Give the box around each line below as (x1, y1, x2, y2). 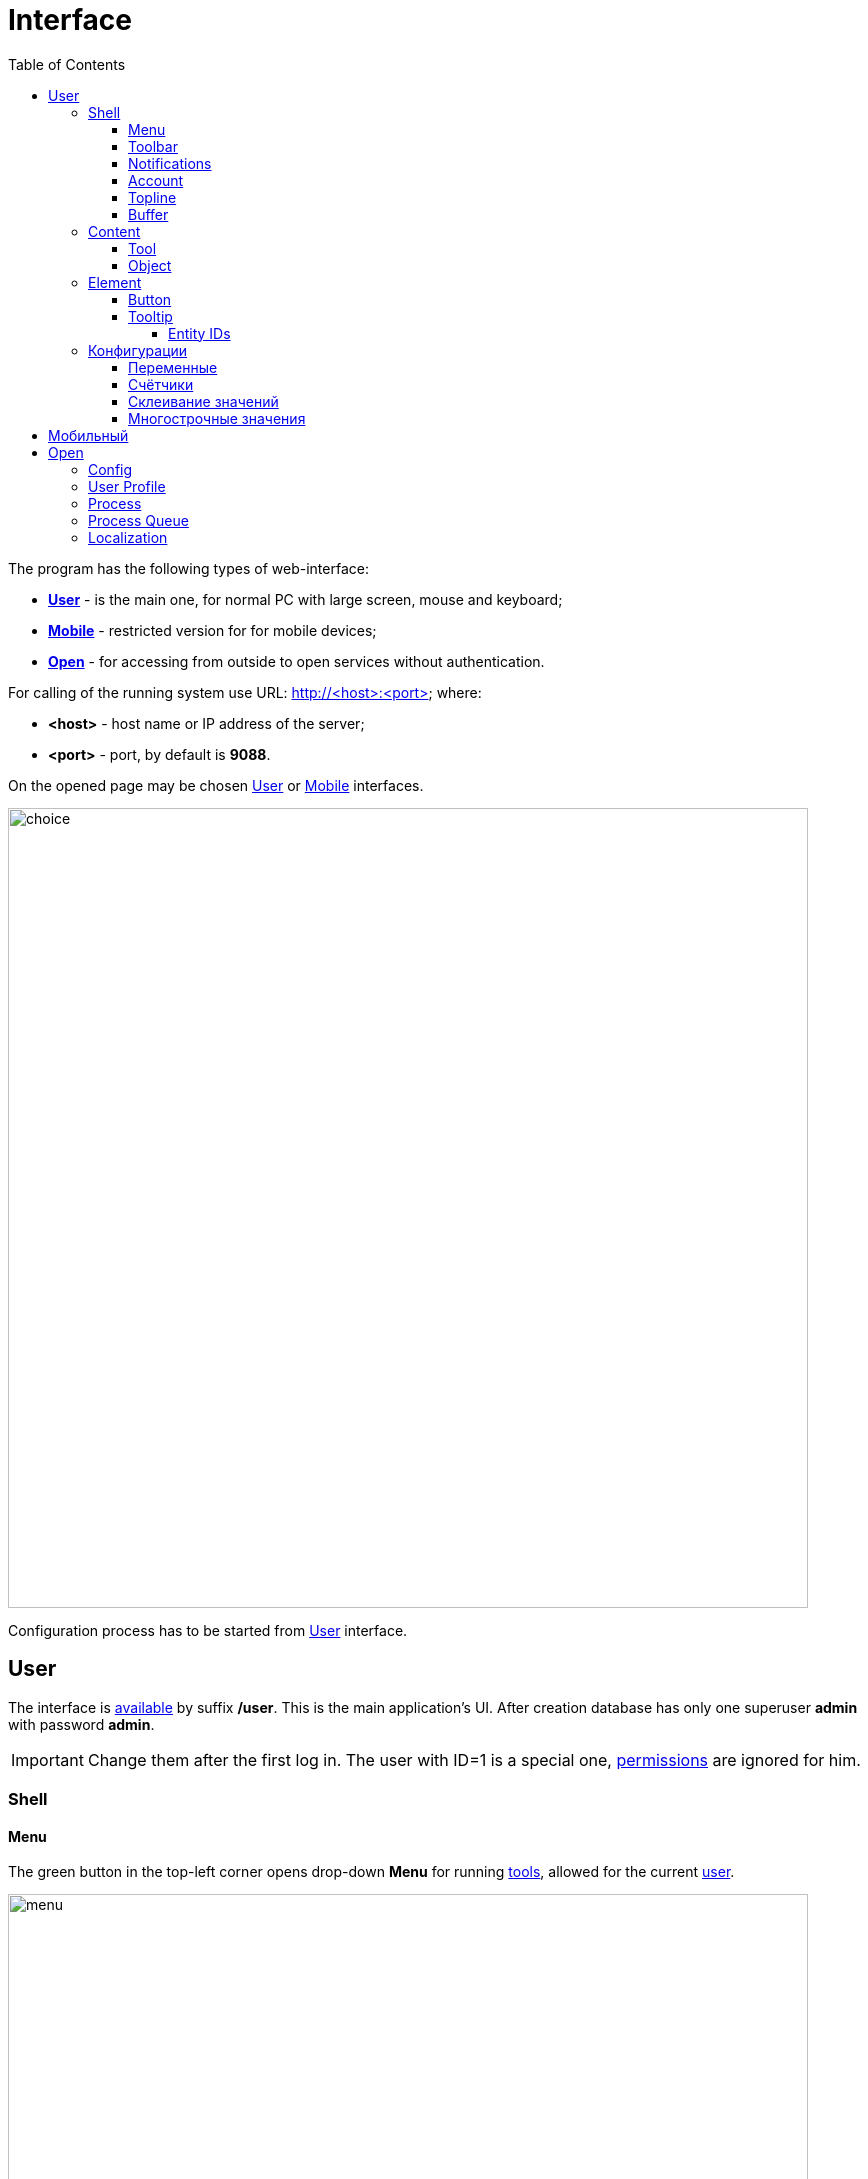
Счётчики (128, 375, 194, 393)
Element (88, 273, 142, 291)
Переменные (128, 358, 218, 376)
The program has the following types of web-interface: (8, 559, 369, 577)
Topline (128, 188, 177, 206)
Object (128, 256, 172, 274)
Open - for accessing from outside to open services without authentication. (48, 652, 545, 670)
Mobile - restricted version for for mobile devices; (48, 621, 377, 639)
